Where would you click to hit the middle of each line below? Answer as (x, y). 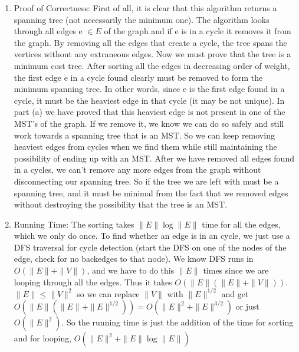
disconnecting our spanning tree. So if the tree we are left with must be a (146, 181)
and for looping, (43, 338)
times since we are (236, 270)
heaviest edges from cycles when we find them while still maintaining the (145, 147)
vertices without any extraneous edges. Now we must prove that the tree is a (152, 54)
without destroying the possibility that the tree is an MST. (121, 204)
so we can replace (108, 293)
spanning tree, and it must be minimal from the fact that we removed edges (151, 193)
